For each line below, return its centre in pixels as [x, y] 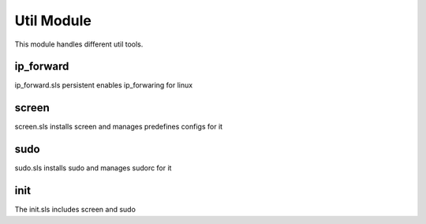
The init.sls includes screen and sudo [75, 210]
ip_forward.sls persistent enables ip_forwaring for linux [104, 85]
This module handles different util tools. [79, 44]
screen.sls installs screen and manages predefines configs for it [119, 127]
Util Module [53, 21]
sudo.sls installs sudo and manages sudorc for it [93, 168]
